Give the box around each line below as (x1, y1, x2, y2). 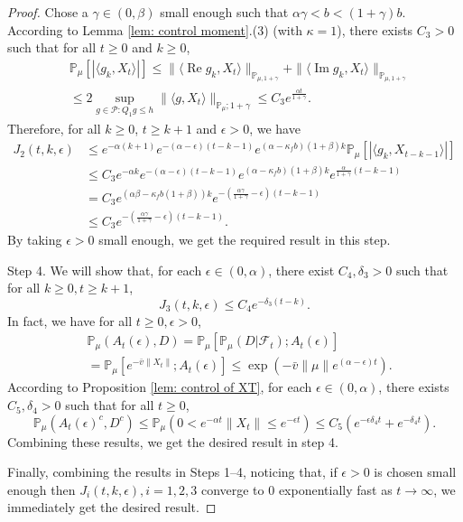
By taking (7, 230, 62, 249)
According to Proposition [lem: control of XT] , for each (7, 378, 312, 396)
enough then (7, 480, 76, 499)
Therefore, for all (7, 118, 101, 137)
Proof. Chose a (7, 3, 88, 21)
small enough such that (160, 3, 289, 21)
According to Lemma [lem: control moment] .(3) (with (7, 20, 302, 39)
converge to (200, 480, 264, 499)
